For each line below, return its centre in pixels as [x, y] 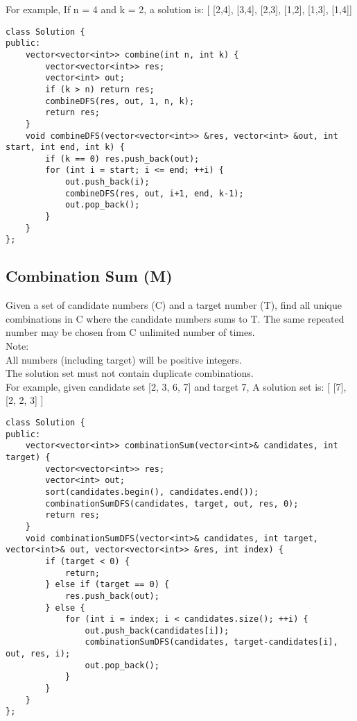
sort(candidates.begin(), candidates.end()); [152, 492]
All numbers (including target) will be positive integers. [124, 359]
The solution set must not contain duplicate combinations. [130, 373]
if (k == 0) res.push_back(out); [122, 159]
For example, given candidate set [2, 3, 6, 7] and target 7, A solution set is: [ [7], [176, 386]
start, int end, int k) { [65, 147]
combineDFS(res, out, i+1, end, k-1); [154, 193]
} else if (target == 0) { [107, 585]
